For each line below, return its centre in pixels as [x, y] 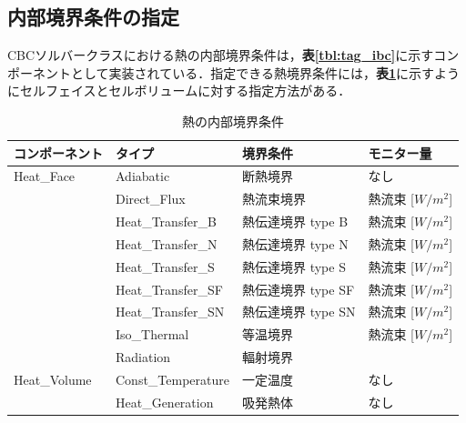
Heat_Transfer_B [166, 222]
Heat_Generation [165, 402]
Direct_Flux [151, 199]
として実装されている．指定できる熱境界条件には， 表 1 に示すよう [265, 72]
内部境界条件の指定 [93, 17]
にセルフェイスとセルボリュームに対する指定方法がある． [179, 91]
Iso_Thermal [152, 334]
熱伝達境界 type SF [299, 289]
